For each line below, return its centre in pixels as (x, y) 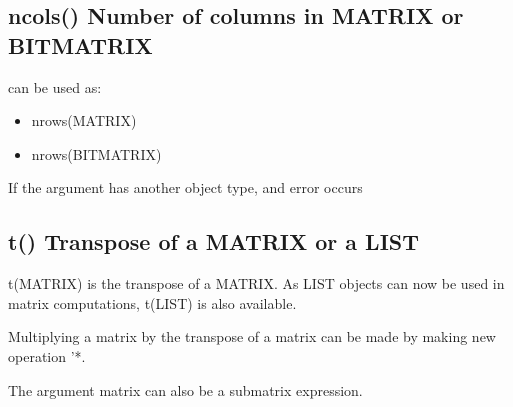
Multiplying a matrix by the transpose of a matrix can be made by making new (252, 336)
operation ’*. (47, 355)
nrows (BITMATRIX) (96, 153)
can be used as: (55, 86)
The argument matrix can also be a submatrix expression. (185, 389)
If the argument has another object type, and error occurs (185, 187)
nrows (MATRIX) (84, 120)
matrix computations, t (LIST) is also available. (152, 302)
